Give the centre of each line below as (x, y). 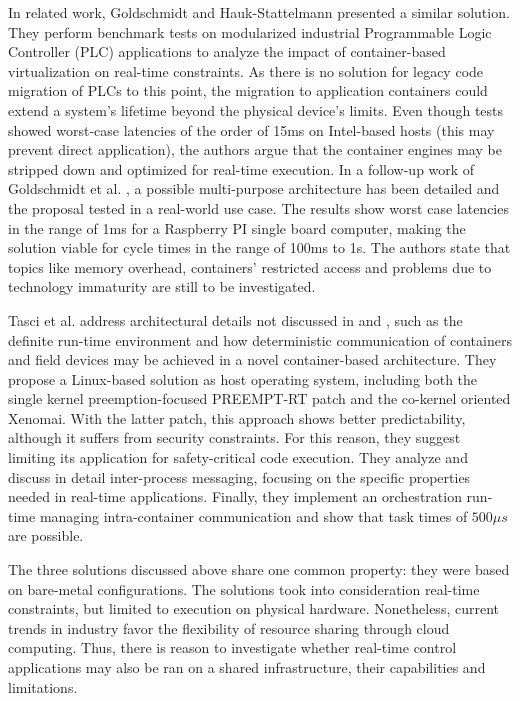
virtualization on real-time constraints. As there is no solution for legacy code (246, 70)
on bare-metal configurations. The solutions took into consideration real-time (244, 588)
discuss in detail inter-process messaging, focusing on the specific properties (239, 476)
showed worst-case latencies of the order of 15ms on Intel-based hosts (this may (251, 129)
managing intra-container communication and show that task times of (253, 515)
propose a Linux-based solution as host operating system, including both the (243, 378)
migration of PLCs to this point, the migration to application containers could (248, 90)
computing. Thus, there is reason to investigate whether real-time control (232, 647)
